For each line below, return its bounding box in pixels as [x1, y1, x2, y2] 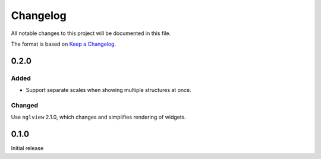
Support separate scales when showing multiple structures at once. [26, 87, 191, 94]
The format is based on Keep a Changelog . [11, 40, 116, 47]
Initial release [11, 145, 44, 152]
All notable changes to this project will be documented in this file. [11, 30, 171, 37]
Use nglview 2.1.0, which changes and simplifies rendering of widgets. [11, 113, 187, 121]
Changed [11, 101, 39, 109]
